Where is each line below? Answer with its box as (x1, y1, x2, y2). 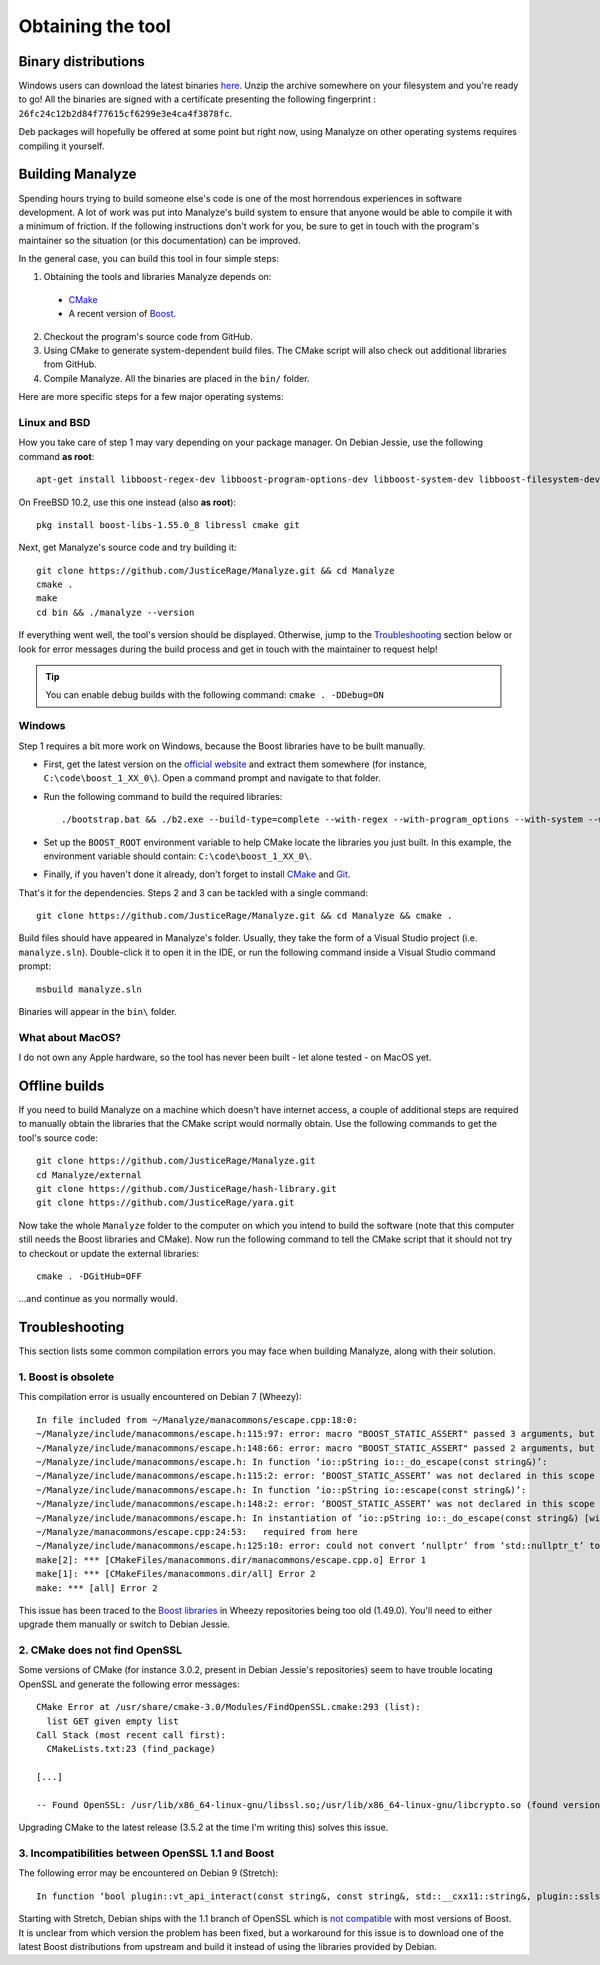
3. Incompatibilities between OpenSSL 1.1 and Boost (18, 1846, 275, 1860)
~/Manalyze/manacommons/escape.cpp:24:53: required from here (36, 1526, 359, 1537)
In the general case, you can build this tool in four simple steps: (18, 253, 280, 265)
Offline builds (18, 1078, 105, 1094)
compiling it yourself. (18, 140, 105, 152)
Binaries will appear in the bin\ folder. (18, 1006, 177, 1018)
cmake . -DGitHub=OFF (36, 1271, 142, 1282)
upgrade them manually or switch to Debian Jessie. (18, 1618, 230, 1630)
